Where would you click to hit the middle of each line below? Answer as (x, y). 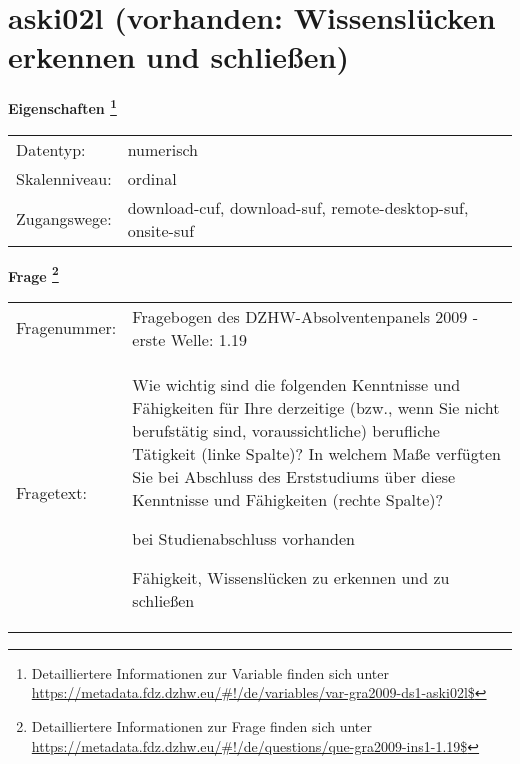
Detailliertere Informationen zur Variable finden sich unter (210, 672)
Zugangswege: (64, 219)
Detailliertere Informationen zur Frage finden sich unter (202, 726)
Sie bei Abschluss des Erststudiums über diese (294, 476)
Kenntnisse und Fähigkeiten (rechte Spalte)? (288, 499)
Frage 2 (33, 274)
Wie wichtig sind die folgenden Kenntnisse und (296, 384)
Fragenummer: (66, 328)
